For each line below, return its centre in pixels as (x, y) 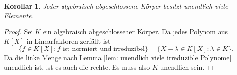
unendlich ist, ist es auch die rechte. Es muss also (77, 67)
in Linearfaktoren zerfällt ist (68, 41)
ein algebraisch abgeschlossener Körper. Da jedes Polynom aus (135, 31)
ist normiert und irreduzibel (104, 49)
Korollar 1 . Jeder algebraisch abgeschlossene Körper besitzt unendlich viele (116, 6)
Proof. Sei (18, 31)
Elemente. (19, 15)
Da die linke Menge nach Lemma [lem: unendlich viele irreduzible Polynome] (118, 57)
